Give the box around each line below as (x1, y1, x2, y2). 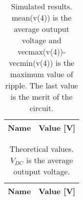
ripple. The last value (5, 80, 78, 91)
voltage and (21, 34, 62, 46)
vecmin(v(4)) (9, 57, 53, 68)
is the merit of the (10, 91, 73, 102)
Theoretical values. (9, 143, 74, 154)
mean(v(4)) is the (12, 12, 72, 23)
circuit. (29, 102, 54, 114)
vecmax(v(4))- (17, 46, 66, 57)
